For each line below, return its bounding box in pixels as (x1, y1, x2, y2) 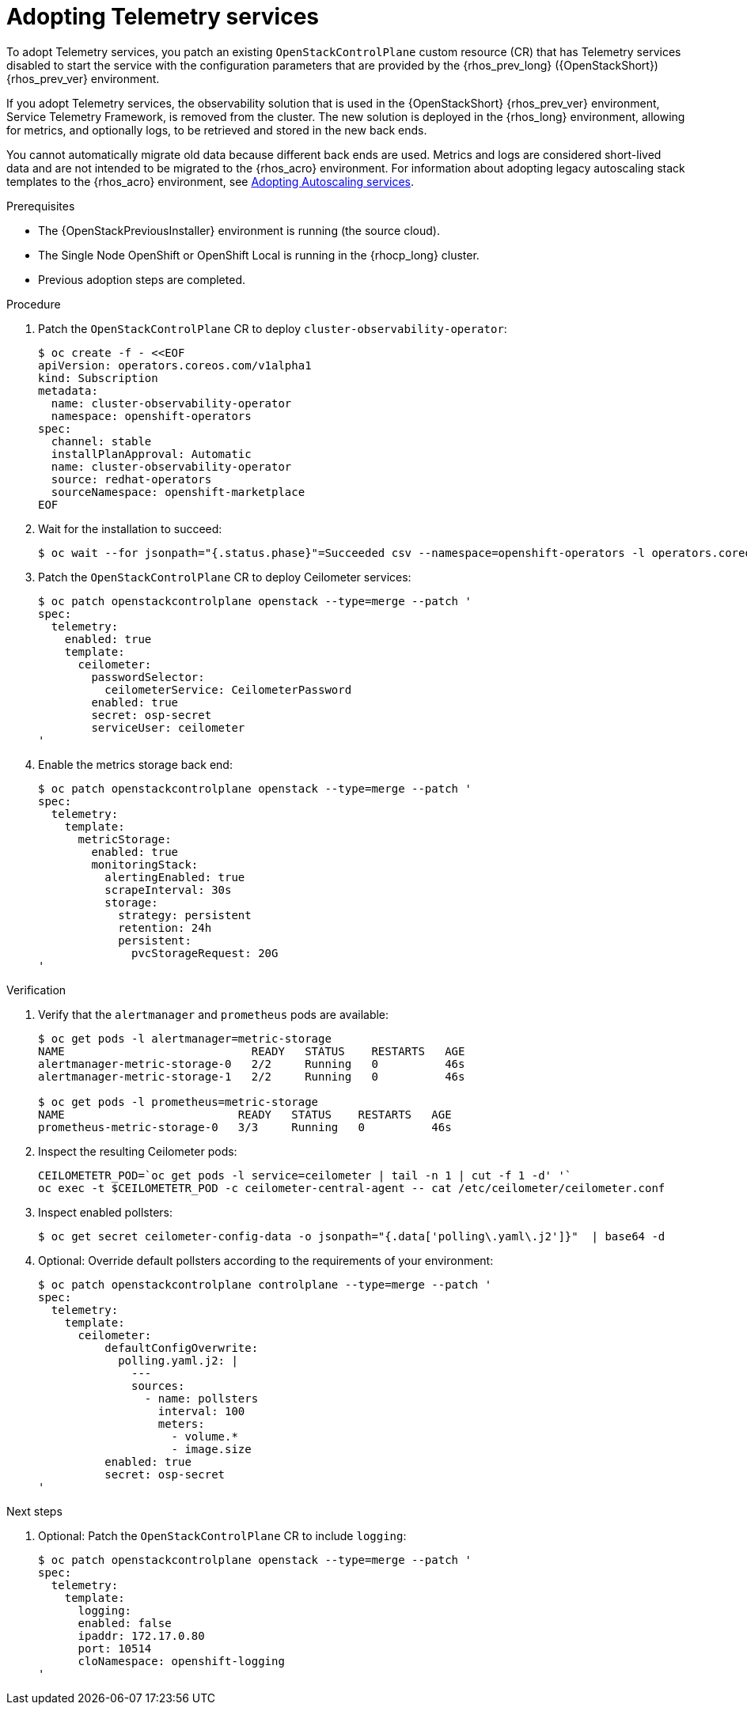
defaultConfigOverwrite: (104, 1341, 259, 1354)
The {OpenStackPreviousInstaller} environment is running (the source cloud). (38, 223, 440, 237)
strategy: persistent (118, 908, 252, 922)
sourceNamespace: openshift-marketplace (51, 485, 305, 498)
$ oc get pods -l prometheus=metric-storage (38, 1095, 319, 1108)
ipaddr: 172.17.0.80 (78, 1629, 205, 1642)
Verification (6, 982, 66, 997)
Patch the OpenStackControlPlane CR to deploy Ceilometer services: (38, 570, 411, 584)
